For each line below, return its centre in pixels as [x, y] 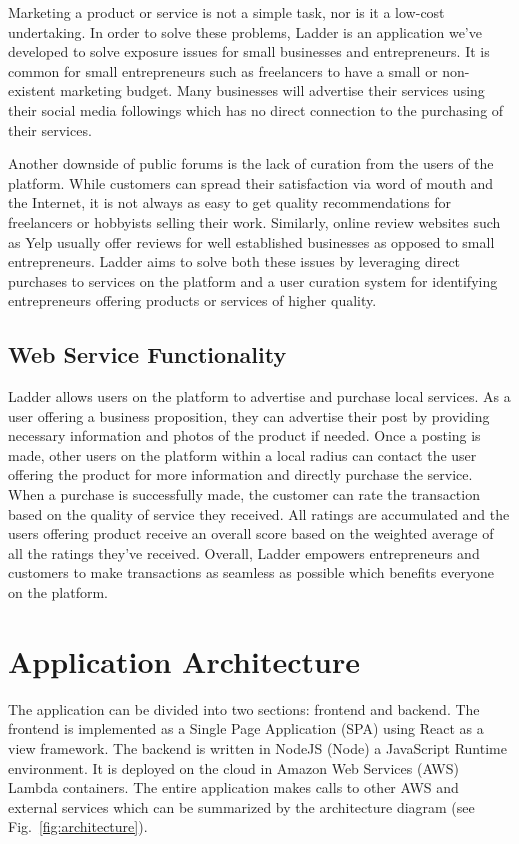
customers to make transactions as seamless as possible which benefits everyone [251, 572]
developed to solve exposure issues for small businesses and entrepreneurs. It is [249, 51]
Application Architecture [184, 660]
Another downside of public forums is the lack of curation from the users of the [251, 163]
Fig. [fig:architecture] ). [78, 826]
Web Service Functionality [147, 354]
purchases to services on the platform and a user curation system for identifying [253, 280]
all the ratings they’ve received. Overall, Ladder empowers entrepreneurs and [244, 552]
